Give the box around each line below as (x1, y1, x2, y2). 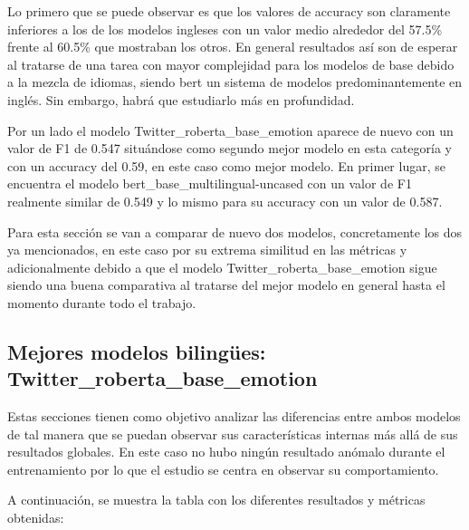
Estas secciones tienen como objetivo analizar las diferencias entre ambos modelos (7, 407, 461, 426)
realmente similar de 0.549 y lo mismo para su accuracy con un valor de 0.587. (7, 191, 443, 210)
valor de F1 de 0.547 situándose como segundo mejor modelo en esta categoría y (7, 139, 452, 158)
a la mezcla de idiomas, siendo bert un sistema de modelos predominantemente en (7, 72, 463, 92)
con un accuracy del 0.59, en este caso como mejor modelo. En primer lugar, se (7, 156, 445, 175)
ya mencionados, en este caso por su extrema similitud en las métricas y (7, 240, 407, 259)
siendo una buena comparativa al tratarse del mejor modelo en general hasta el (7, 275, 445, 294)
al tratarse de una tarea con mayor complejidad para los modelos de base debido (7, 54, 455, 73)
